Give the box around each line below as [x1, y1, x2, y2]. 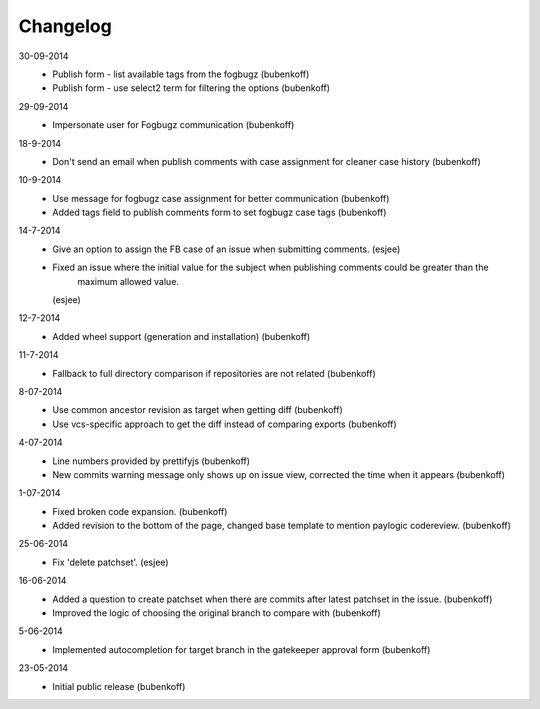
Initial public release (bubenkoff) [52, 680, 186, 692]
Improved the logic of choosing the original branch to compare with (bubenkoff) [52, 607, 382, 619]
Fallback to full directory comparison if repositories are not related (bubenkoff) [52, 367, 377, 379]
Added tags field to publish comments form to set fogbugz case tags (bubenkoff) [52, 206, 387, 219]
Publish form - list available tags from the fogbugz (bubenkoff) [52, 68, 310, 80]
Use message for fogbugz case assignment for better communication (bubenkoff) [52, 192, 390, 204]
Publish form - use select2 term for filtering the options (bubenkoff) [52, 82, 330, 94]
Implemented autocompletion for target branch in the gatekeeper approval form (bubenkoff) [52, 643, 431, 655]
